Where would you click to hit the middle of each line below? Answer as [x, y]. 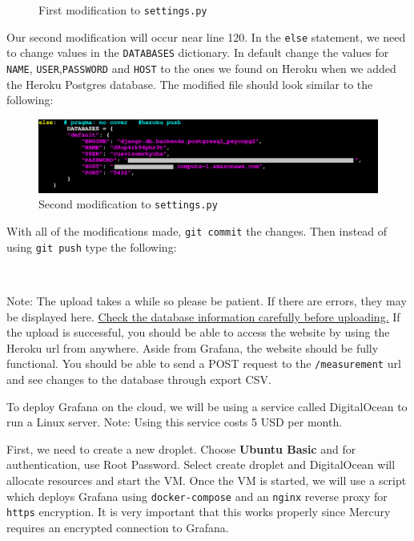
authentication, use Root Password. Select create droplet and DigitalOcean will [201, 464]
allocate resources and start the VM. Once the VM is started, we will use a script [207, 480]
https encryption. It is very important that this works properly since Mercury [199, 512]
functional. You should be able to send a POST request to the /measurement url [204, 363]
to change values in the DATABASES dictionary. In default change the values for [198, 52]
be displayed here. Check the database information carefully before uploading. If [203, 316]
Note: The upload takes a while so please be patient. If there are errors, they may [207, 300]
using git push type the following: [92, 246]
